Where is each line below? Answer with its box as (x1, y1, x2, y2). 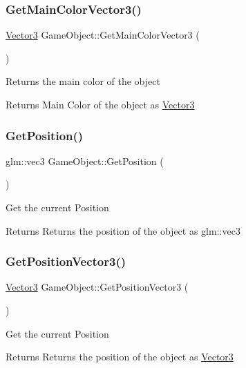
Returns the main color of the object (6, 74, 160, 88)
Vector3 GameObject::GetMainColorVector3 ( (6, 28, 200, 42)
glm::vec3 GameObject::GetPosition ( (6, 153, 164, 168)
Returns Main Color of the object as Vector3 (6, 97, 195, 111)
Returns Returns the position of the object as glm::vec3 (6, 223, 240, 238)
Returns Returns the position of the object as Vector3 (6, 349, 234, 364)
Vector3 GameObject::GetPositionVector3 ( (6, 280, 189, 294)
